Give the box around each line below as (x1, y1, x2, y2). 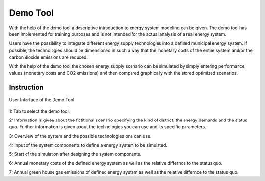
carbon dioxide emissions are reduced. (9, 54, 88, 60)
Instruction (9, 83, 44, 91)
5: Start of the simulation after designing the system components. (9, 151, 142, 157)
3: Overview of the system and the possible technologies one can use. (9, 133, 152, 139)
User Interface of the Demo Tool (9, 97, 75, 103)
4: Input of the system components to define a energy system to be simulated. (9, 142, 168, 148)
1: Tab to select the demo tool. (9, 108, 70, 114)
